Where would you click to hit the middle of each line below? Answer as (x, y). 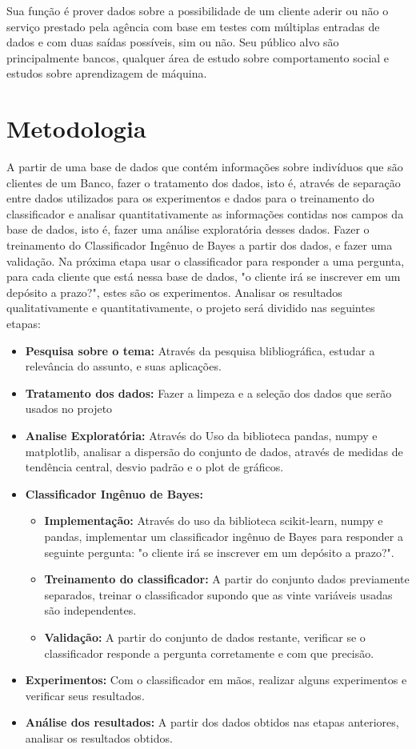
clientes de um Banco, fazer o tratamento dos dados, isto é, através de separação (204, 182)
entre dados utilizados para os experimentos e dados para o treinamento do (190, 198)
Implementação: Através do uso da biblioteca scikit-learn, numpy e (214, 521)
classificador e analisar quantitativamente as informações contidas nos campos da (205, 213)
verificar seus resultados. (85, 695)
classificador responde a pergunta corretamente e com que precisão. (209, 653)
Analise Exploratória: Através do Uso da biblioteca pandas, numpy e (201, 435)
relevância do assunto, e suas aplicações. (123, 366)
